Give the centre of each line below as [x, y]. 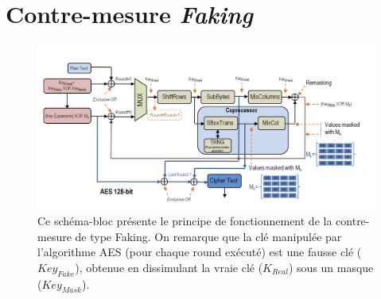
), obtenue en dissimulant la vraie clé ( [169, 267]
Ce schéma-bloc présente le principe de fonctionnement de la [185, 220]
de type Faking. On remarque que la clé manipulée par [208, 236]
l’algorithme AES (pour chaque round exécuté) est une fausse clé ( [200, 252]
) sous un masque [331, 267]
